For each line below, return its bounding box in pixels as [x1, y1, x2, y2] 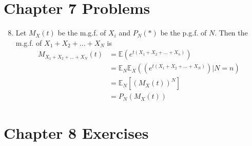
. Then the [215, 27, 248, 38]
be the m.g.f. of [57, 27, 106, 38]
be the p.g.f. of [160, 27, 207, 38]
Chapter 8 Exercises [4, 122, 149, 143]
